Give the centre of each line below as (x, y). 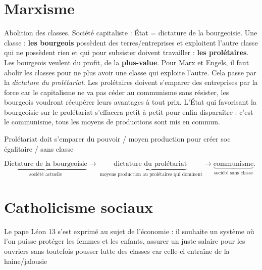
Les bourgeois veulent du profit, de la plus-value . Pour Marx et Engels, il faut (127, 62)
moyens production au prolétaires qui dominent (151, 175)
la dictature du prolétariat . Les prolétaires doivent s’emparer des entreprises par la (131, 82)
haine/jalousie (26, 261)
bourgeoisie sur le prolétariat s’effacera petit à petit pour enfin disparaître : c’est (129, 111)
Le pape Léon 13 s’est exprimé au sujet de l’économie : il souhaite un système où (129, 231)
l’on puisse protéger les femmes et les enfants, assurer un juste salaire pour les (125, 241)
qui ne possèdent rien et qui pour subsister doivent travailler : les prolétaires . (126, 52)
